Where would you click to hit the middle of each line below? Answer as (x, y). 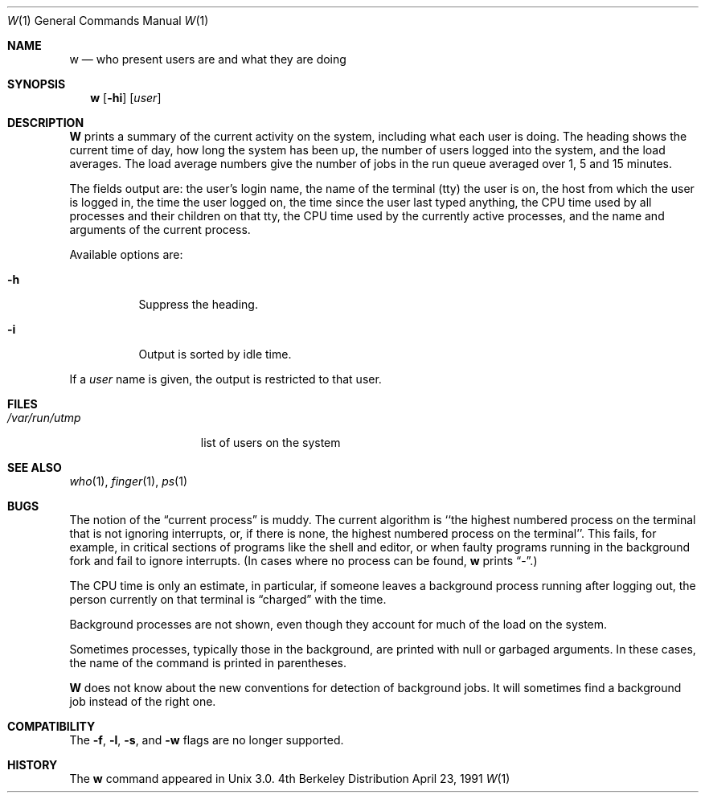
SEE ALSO (35, 467)
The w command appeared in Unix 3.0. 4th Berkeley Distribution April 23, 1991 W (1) (290, 779)
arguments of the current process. (160, 229)
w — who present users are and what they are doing (208, 59)
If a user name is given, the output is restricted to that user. (225, 379)
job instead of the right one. (143, 701)
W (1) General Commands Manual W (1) (108, 20)
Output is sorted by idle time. (215, 354)
